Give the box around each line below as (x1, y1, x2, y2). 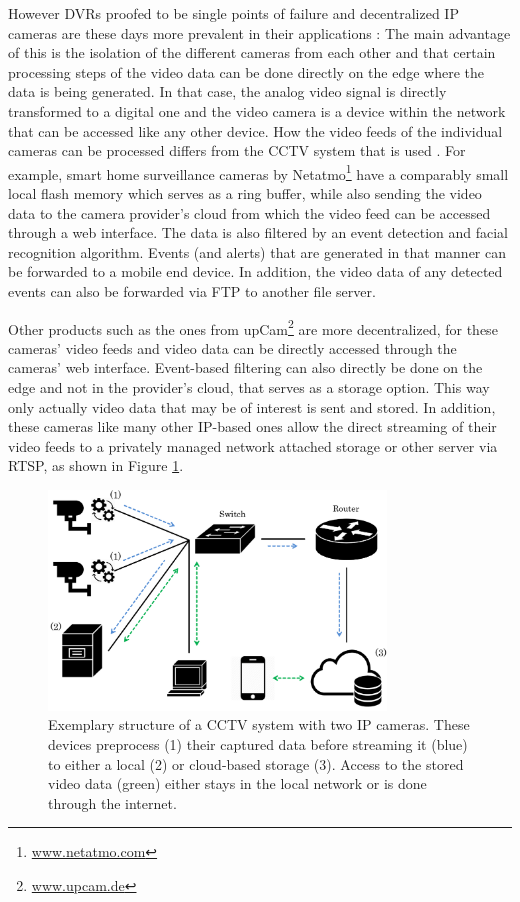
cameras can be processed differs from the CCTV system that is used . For (8, 140, 466, 161)
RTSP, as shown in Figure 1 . (8, 455, 184, 476)
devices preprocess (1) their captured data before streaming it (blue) (48, 734, 468, 755)
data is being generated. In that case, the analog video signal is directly (8, 81, 447, 102)
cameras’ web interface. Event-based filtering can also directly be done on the (8, 357, 483, 378)
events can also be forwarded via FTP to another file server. (8, 280, 376, 301)
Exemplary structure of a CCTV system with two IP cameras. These (48, 714, 470, 735)
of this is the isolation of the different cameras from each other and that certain (8, 42, 496, 63)
